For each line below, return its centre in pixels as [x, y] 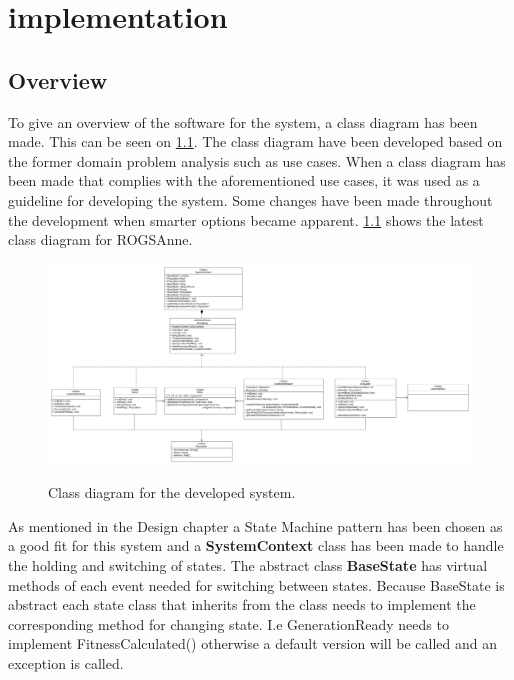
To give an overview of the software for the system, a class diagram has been [243, 121]
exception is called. [66, 662]
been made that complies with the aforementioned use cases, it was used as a [244, 180]
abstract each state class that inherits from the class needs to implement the [242, 604]
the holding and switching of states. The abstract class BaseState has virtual [248, 564]
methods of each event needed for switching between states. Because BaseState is [256, 584]
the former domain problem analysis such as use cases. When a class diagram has [257, 160]
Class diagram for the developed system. [172, 492]
